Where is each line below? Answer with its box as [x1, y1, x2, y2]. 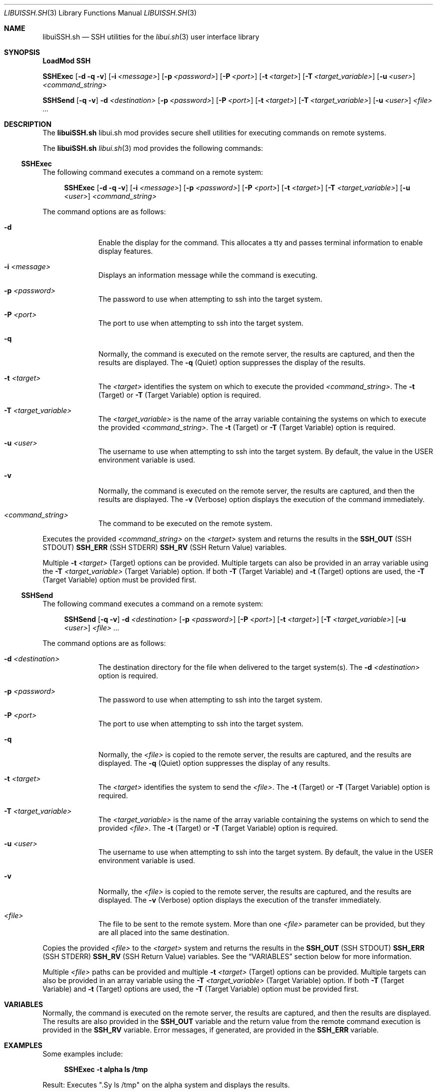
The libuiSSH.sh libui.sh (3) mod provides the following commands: [42, 144, 263, 152]
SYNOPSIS [4, 48, 40, 56]
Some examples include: [42, 1050, 123, 1058]
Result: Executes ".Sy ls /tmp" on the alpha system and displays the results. [42, 1081, 290, 1089]
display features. [98, 247, 153, 255]
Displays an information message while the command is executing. [98, 271, 318, 279]
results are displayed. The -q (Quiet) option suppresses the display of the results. [98, 358, 366, 367]
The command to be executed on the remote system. [98, 519, 272, 528]
